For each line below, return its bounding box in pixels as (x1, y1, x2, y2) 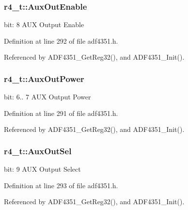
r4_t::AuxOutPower (4, 72, 84, 84)
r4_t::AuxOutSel (4, 145, 72, 157)
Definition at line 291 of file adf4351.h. (4, 108, 118, 118)
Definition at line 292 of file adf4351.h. (4, 35, 118, 46)
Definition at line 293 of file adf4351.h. (4, 180, 118, 190)
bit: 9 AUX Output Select (4, 164, 81, 174)
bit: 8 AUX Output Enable (4, 19, 84, 30)
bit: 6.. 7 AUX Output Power (4, 92, 91, 102)
